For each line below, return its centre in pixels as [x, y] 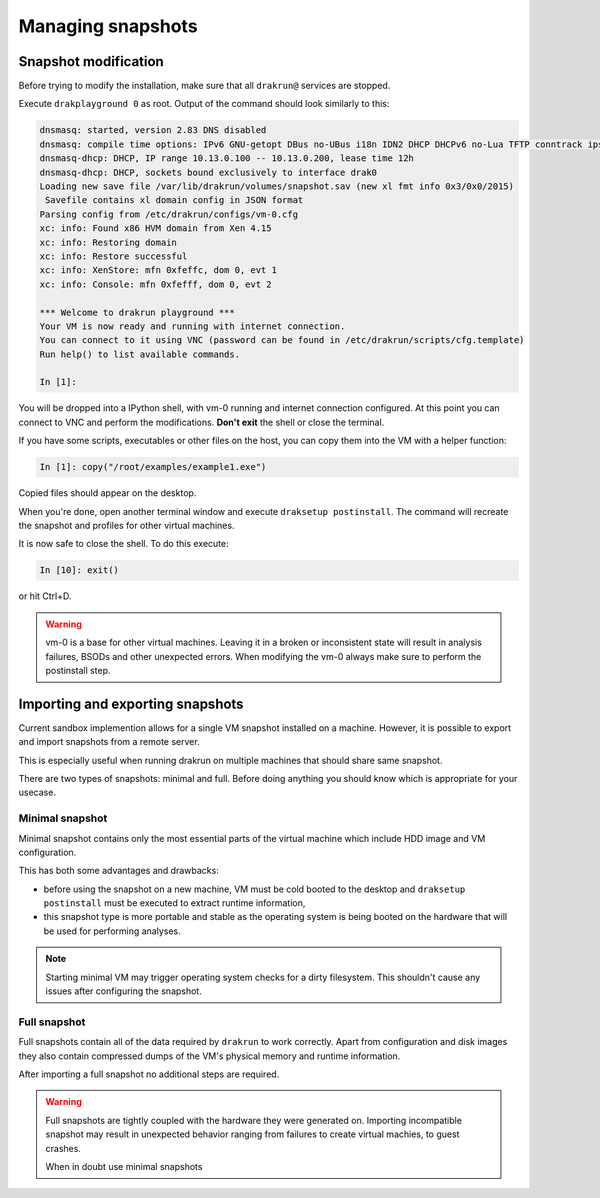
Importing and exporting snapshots [131, 703]
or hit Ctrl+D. [45, 596]
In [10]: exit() [79, 570]
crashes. [63, 1148]
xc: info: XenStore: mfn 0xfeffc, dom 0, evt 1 [158, 270]
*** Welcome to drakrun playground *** [137, 312]
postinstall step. [78, 670]
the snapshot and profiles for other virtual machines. [126, 525]
